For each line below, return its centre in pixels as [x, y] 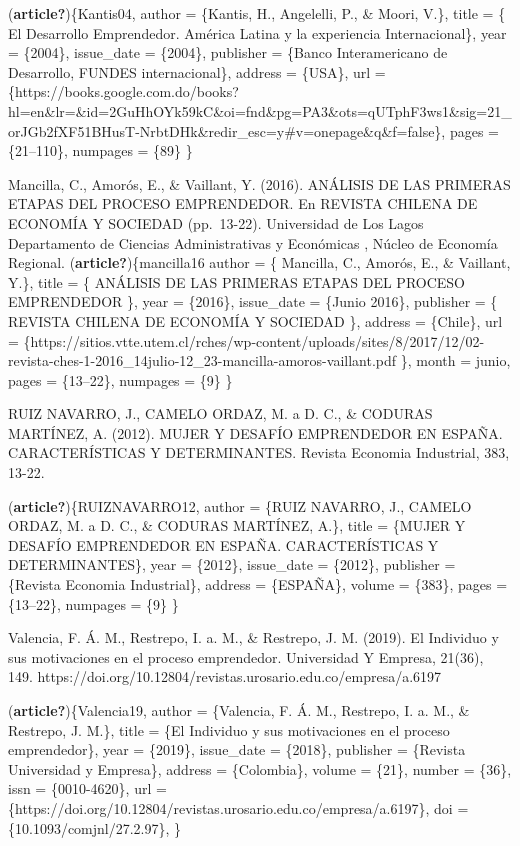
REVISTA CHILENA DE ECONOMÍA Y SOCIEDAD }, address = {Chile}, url [255, 320]
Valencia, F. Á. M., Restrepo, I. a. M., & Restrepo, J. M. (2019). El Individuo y [253, 637]
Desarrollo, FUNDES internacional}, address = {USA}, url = [197, 71]
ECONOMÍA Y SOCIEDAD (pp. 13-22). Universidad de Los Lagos [216, 222]
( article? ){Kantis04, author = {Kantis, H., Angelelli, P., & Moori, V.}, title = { [257, 13]
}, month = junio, [455, 360]
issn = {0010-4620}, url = [87, 788]
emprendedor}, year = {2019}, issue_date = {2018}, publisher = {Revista [237, 749]
